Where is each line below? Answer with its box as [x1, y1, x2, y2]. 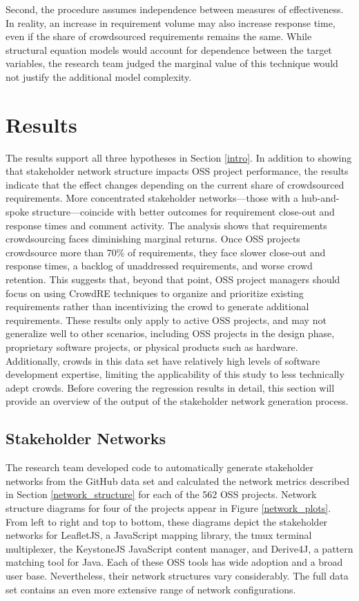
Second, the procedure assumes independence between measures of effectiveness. [6, 2, 344, 16]
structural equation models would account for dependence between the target [6, 42, 332, 57]
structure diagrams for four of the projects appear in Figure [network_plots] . [6, 500, 331, 515]
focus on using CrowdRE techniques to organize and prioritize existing [6, 285, 304, 300]
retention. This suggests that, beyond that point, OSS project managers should [6, 272, 340, 287]
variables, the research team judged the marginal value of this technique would [6, 56, 338, 70]
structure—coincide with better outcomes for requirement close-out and [32, 204, 335, 219]
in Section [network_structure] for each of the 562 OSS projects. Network [6, 487, 317, 502]
